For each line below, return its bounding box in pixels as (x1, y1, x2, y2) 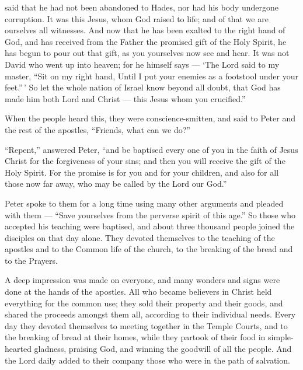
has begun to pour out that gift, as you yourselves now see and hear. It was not (5, 47, 290, 59)
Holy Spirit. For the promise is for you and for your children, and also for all (5, 166, 279, 178)
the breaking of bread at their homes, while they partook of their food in (5, 331, 266, 343)
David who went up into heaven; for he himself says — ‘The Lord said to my (5, 58, 280, 70)
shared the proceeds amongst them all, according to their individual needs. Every (5, 308, 296, 320)
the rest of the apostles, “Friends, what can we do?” (5, 123, 190, 135)
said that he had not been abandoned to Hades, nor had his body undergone (5, 1, 278, 13)
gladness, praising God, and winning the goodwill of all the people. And (34, 343, 292, 355)
